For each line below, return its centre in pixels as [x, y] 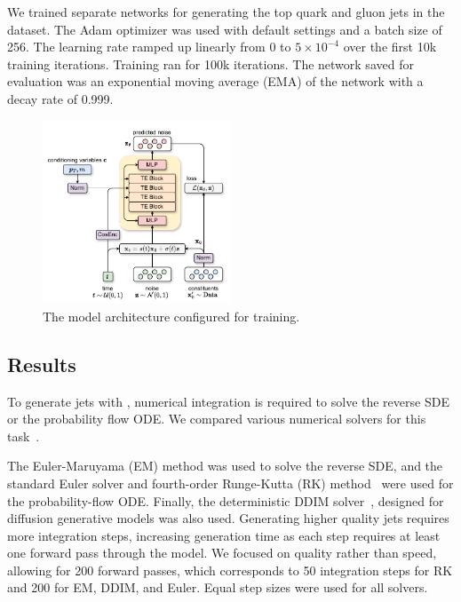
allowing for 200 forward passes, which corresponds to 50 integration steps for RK [230, 570]
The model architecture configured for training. [171, 316]
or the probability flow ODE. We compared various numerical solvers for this [217, 419]
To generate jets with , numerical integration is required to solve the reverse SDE [228, 401]
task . [24, 436]
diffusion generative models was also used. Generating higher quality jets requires [228, 518]
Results [42, 364]
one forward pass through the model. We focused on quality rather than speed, [222, 553]
